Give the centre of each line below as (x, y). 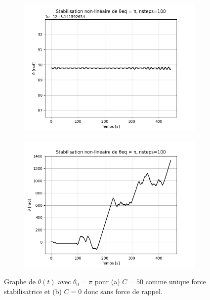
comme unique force (176, 281)
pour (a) (107, 281)
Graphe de (20, 281)
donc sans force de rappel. (123, 291)
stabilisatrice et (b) (33, 291)
